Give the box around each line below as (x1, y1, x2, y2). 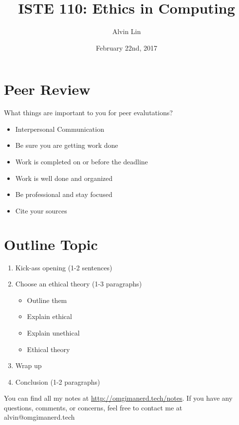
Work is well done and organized (15, 173, 113, 183)
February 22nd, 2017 (96, 42, 157, 53)
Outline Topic (4, 234, 98, 254)
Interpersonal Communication (15, 124, 104, 134)
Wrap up (15, 360, 42, 371)
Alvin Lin (112, 26, 141, 36)
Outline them (27, 295, 67, 305)
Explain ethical (27, 311, 72, 321)
